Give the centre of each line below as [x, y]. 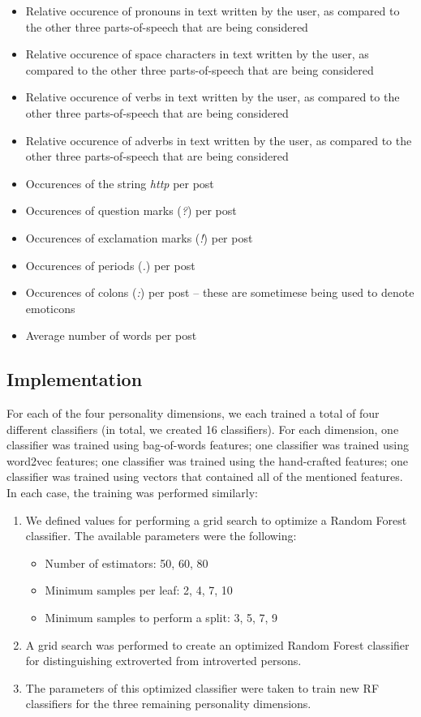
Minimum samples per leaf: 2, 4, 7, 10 [139, 590]
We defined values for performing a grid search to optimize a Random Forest [216, 520]
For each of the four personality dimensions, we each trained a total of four [193, 413]
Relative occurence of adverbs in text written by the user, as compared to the [219, 140]
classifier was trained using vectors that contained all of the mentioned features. [205, 477]
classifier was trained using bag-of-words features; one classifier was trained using [208, 445]
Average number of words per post [111, 335]
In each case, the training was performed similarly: [132, 493]
